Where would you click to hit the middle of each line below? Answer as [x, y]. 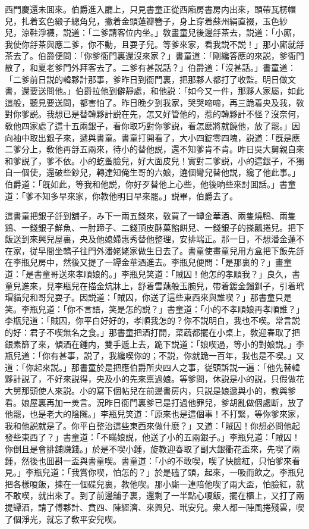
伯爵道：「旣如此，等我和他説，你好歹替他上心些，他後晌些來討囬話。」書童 [150, 184]
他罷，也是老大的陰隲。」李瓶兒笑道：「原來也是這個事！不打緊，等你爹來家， [154, 414]
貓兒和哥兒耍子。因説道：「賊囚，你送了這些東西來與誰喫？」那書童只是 [152, 297]
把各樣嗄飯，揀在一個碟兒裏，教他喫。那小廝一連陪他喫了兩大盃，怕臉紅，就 [154, 483]
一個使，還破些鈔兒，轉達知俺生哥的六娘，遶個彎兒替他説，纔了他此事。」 [156, 172]
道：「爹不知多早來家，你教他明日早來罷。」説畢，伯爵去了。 [121, 195]
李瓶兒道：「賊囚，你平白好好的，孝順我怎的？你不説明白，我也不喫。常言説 [152, 320]
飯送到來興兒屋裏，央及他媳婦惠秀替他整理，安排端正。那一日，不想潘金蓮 [150, 239]
